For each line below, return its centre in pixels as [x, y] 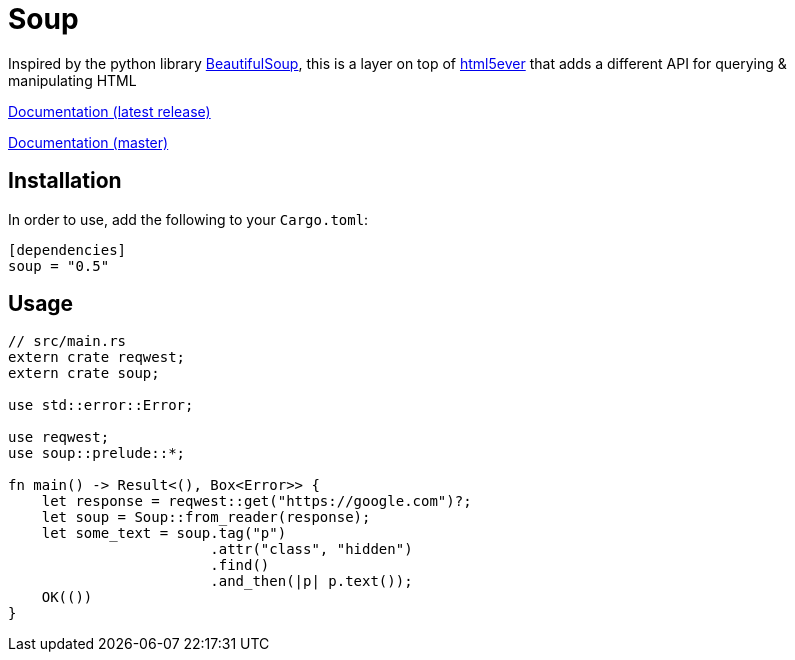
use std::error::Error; [101, 405]
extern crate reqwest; [97, 357]
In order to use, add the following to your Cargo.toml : [188, 219]
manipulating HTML [72, 80]
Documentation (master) [88, 142]
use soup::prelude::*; [97, 453]
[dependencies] [67, 249]
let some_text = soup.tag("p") [164, 533]
